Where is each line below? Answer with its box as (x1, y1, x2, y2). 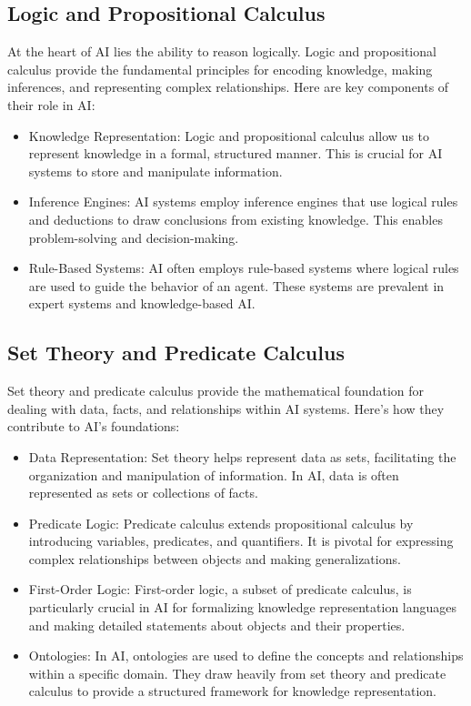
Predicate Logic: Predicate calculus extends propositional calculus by (28, 513, 414, 532)
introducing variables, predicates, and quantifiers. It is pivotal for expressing (28, 531, 454, 550)
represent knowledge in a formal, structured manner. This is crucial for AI (28, 144, 443, 163)
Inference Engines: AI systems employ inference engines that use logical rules (28, 192, 458, 211)
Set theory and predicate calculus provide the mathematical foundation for (7, 381, 424, 400)
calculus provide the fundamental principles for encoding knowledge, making (7, 59, 433, 78)
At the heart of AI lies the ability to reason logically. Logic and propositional (7, 42, 436, 61)
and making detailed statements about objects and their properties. (28, 615, 406, 634)
